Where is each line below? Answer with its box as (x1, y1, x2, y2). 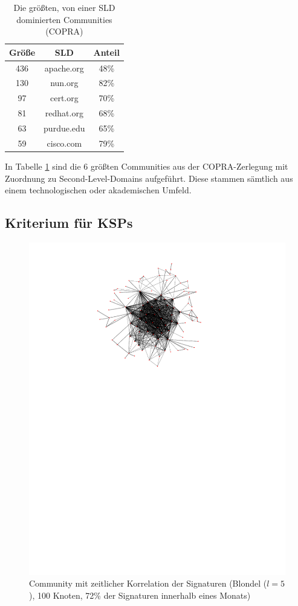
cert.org (50, 92, 79, 104)
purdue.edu (44, 122, 85, 134)
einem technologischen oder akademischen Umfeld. (5, 184, 192, 196)
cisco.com (47, 136, 82, 149)
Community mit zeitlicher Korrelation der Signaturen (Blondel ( (29, 577, 267, 590)
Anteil (93, 45, 120, 58)
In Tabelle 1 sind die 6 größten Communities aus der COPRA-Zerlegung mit (5, 159, 288, 172)
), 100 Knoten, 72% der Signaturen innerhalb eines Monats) (29, 589, 251, 601)
